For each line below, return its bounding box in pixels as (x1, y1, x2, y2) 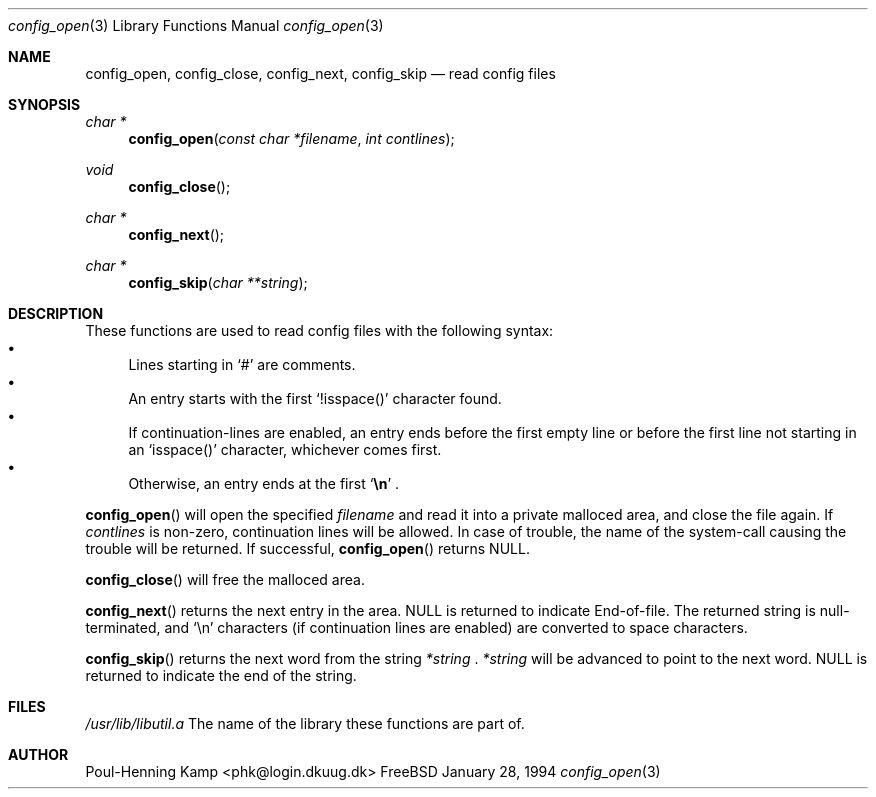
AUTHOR (8, 746, 69, 763)
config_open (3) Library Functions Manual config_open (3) (8, 17, 384, 34)
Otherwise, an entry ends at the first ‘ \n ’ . (128, 475, 400, 492)
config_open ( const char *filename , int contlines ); (128, 130, 455, 147)
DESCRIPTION (8, 305, 104, 322)
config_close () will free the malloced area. (85, 571, 365, 588)
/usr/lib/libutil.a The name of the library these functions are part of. (85, 715, 525, 732)
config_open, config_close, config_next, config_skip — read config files (85, 65, 556, 82)
